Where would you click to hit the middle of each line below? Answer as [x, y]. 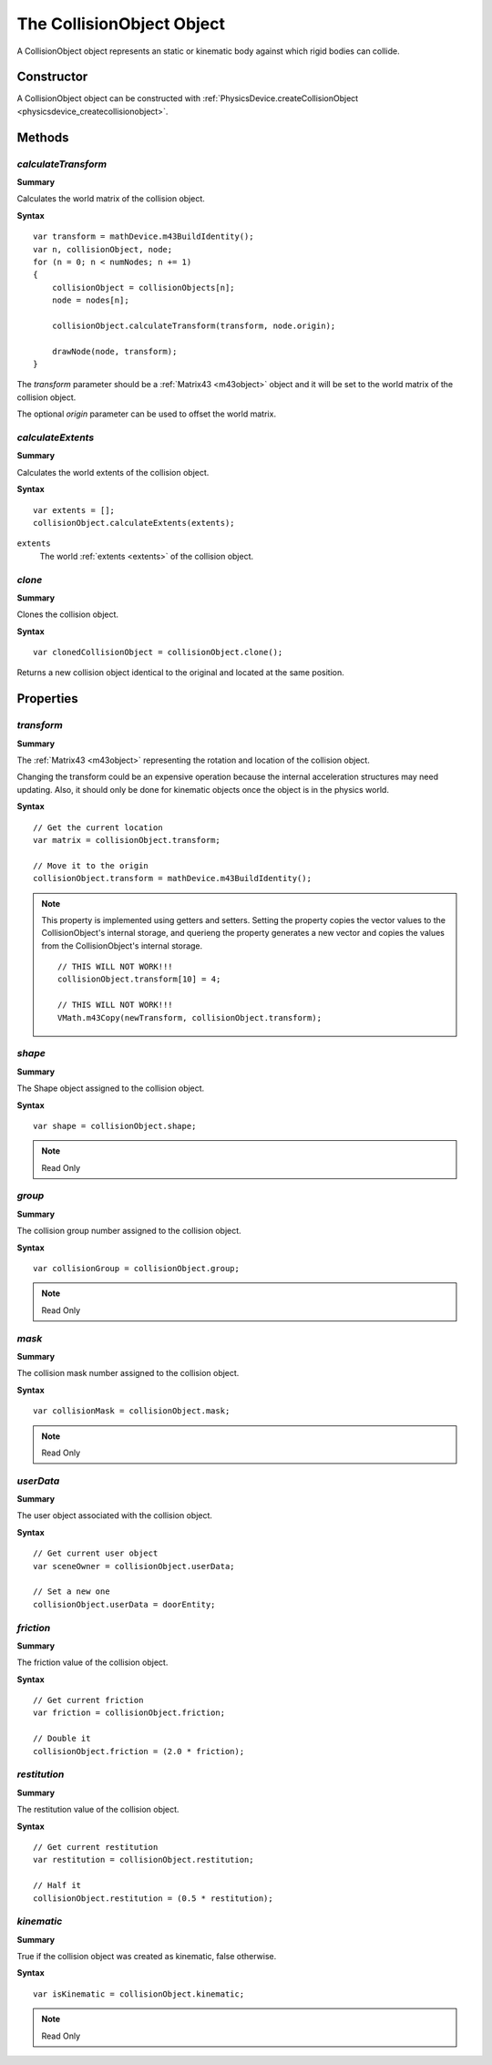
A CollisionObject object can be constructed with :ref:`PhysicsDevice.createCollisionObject [188, 98]
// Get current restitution [96, 1847]
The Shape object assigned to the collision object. [111, 1088]
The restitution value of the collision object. [98, 1810]
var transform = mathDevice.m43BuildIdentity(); [143, 236]
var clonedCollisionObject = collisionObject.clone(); [158, 652]
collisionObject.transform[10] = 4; [139, 979]
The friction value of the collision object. [92, 1662]
